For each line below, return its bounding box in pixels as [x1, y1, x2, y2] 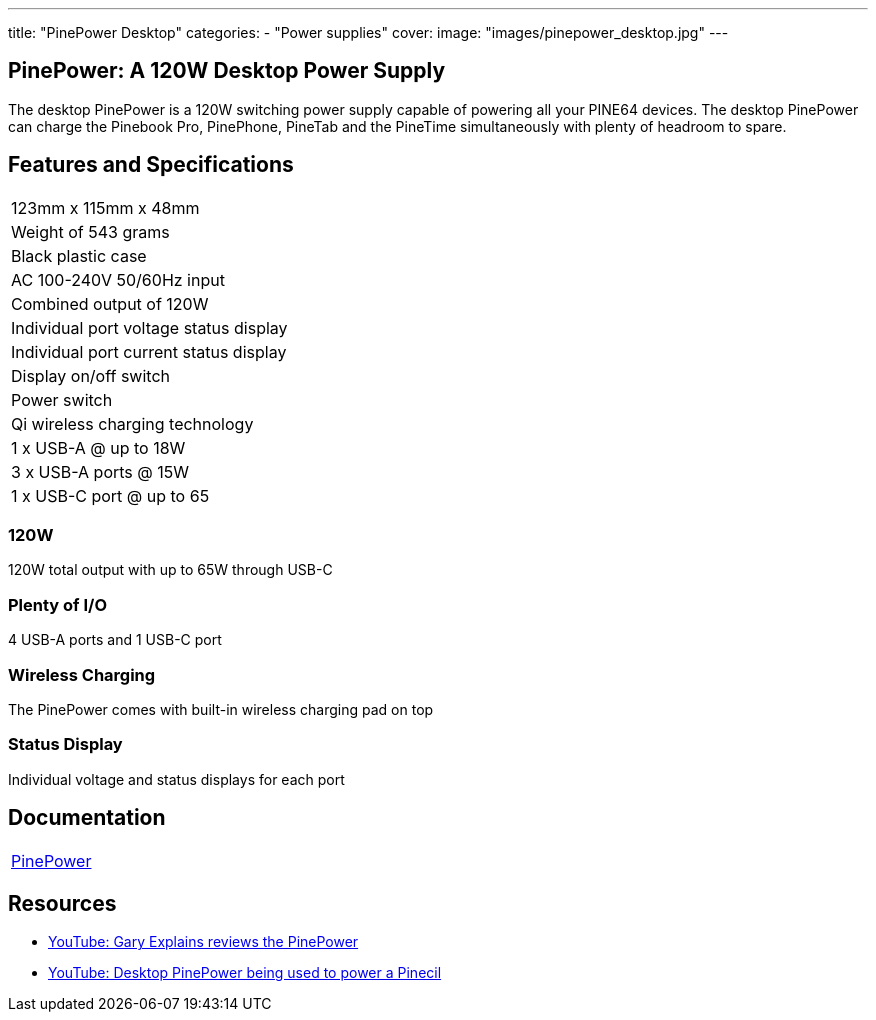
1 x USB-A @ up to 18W [11, 437, 186, 458]
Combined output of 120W [11, 293, 209, 314]
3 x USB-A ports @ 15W [11, 461, 190, 482]
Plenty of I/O [8, 594, 108, 615]
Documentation [8, 805, 166, 831]
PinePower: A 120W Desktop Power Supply [8, 58, 446, 84]
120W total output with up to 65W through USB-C [8, 561, 333, 579]
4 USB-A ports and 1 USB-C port [8, 631, 222, 649]
